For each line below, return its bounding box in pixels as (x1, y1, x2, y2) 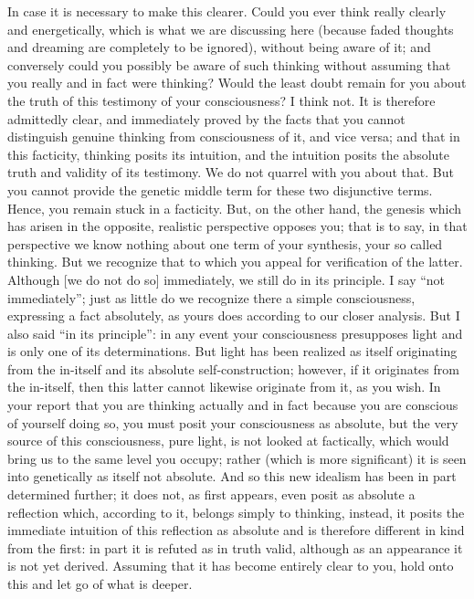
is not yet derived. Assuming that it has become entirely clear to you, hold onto (7, 556, 454, 575)
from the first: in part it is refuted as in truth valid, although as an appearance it (7, 538, 463, 557)
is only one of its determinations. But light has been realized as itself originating (7, 342, 458, 361)
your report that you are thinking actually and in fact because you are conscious (7, 395, 458, 415)
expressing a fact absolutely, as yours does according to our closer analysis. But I (7, 306, 460, 325)
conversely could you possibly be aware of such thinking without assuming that (7, 55, 451, 74)
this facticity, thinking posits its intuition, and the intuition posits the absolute (7, 144, 450, 163)
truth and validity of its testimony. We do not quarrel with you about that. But (7, 163, 454, 182)
